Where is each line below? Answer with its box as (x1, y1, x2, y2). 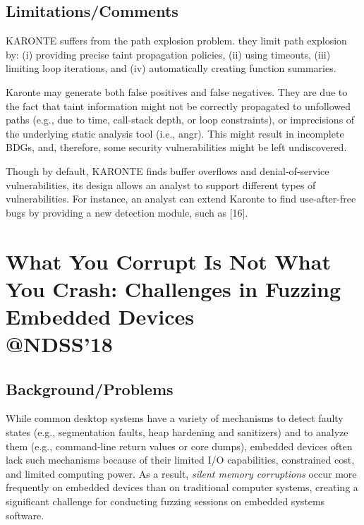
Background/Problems (6, 378, 174, 399)
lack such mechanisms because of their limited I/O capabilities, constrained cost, (6, 452, 355, 467)
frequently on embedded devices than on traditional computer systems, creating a (6, 480, 358, 495)
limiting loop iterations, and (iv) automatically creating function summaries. (6, 61, 336, 76)
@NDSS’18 (6, 330, 113, 358)
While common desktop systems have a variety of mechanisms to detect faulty (6, 411, 344, 426)
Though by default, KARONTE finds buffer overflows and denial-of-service (6, 163, 329, 178)
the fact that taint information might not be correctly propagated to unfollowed (6, 98, 351, 113)
